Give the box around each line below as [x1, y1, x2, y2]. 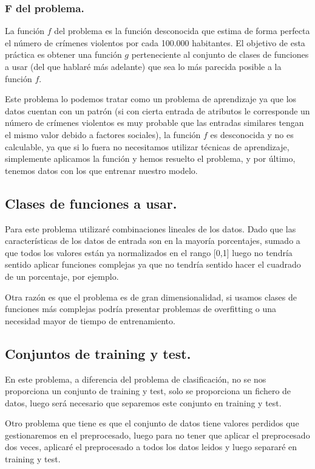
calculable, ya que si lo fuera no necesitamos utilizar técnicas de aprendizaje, [5, 140, 290, 153]
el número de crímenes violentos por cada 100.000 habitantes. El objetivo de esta [5, 36, 305, 49]
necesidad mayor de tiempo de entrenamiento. [5, 314, 175, 327]
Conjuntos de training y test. [5, 344, 191, 363]
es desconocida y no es [210, 128, 294, 141]
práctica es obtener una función [5, 48, 122, 61]
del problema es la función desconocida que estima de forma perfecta [54, 24, 310, 37]
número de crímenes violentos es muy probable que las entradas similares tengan [5, 116, 304, 129]
